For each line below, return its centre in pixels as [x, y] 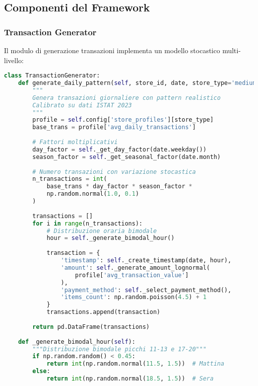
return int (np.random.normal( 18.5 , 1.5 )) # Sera [130, 379]
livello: [14, 60]
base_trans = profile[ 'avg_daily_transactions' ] [114, 127]
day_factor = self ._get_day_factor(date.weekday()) [120, 149]
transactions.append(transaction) [103, 312]
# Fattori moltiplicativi [75, 142]
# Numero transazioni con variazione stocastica [114, 172]
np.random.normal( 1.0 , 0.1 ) [93, 194]
